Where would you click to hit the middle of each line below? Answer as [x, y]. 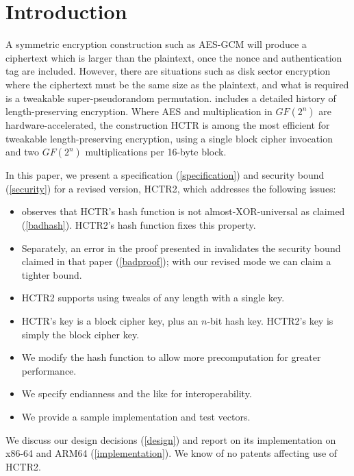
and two [22, 152]
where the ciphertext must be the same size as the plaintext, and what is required [177, 84]
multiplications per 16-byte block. [156, 152]
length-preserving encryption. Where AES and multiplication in [139, 111]
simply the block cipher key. [80, 334]
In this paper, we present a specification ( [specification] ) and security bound [165, 175]
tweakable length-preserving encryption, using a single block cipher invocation [169, 138]
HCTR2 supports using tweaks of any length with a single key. [153, 298]
